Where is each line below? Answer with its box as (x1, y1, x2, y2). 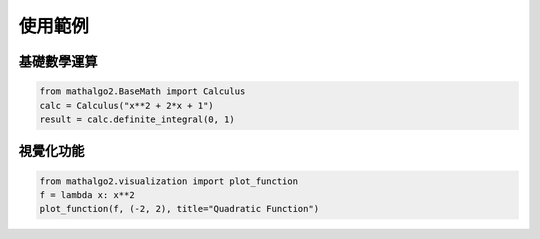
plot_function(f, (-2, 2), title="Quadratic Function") (39, 203, 320, 215)
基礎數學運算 (18, 53, 98, 70)
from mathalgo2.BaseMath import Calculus (39, 86, 246, 97)
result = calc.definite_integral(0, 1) (39, 113, 235, 125)
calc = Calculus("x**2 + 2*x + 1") (39, 100, 214, 111)
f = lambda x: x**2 (39, 189, 135, 200)
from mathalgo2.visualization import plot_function (39, 175, 299, 187)
